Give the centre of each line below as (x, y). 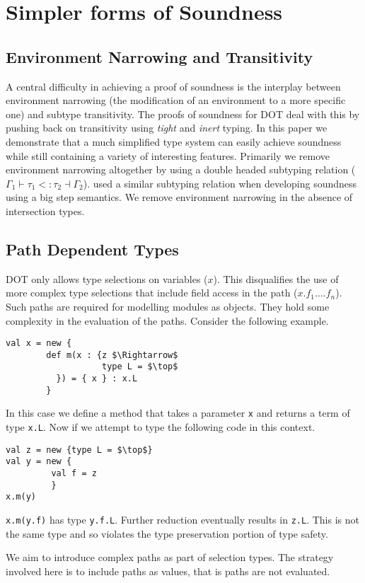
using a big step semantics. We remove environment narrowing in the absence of (179, 197)
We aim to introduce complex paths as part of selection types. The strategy (170, 557)
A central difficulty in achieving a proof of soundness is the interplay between (173, 86)
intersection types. (45, 210)
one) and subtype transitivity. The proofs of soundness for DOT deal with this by (183, 114)
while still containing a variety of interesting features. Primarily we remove (168, 155)
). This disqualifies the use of (276, 278)
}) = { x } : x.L (97, 379)
